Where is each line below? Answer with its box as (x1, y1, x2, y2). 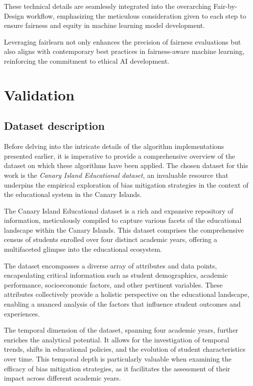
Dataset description (4, 118, 105, 133)
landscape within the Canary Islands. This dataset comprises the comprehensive (4, 224, 244, 235)
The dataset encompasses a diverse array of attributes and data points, (4, 260, 217, 270)
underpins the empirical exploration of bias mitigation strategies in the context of (4, 179, 249, 190)
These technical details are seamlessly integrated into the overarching (4, 1, 211, 11)
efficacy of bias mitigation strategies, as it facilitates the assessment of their (4, 363, 230, 373)
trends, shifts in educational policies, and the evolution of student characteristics (4, 344, 246, 354)
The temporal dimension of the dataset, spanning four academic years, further (4, 325, 238, 335)
